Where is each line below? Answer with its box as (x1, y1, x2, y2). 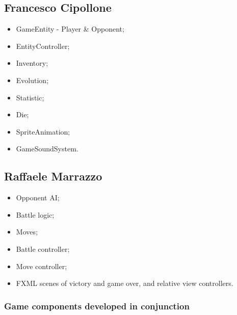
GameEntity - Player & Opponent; (16, 23, 124, 34)
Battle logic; (16, 209, 55, 220)
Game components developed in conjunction (4, 299, 190, 312)
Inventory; (16, 58, 48, 68)
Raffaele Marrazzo (4, 168, 102, 184)
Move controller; (16, 260, 67, 271)
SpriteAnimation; (16, 126, 70, 137)
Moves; (16, 226, 38, 237)
